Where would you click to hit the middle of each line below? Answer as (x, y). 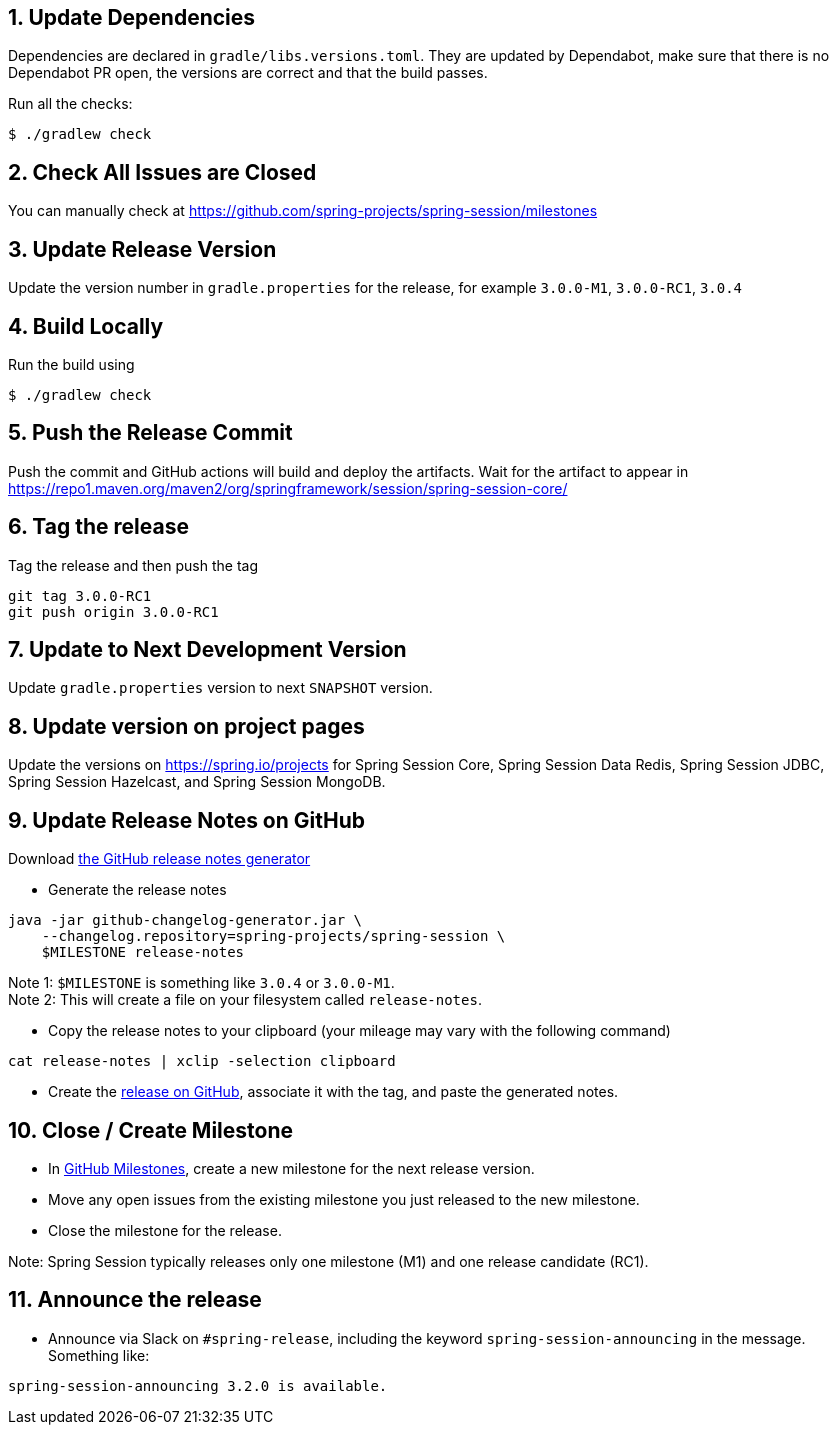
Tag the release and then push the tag (133, 565)
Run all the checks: (70, 104)
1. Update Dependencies (132, 17)
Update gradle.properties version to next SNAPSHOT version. (220, 688)
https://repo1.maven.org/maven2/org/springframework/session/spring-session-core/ (288, 488)
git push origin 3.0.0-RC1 (113, 611)
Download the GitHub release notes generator (159, 859)
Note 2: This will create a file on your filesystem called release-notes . (245, 1000)
